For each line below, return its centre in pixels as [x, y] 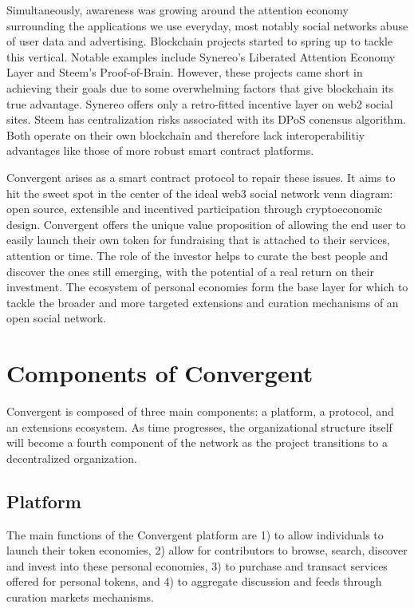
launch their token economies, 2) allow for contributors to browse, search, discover [207, 550]
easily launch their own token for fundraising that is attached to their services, [198, 240]
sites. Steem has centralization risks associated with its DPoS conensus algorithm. [206, 119]
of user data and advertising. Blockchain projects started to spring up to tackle [200, 41]
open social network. [56, 318]
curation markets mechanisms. [81, 596]
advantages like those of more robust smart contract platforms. [160, 150]
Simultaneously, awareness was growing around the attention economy [177, 10]
